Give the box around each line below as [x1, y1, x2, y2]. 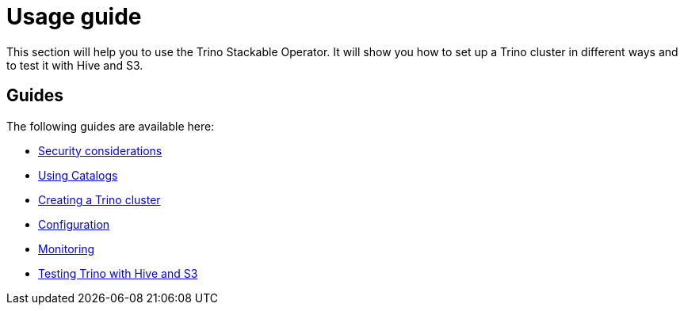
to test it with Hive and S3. [6, 58, 143, 72]
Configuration [38, 217, 110, 231]
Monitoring [38, 241, 95, 256]
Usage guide [6, 3, 142, 30]
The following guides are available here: [6, 119, 215, 133]
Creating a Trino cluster [38, 192, 161, 207]
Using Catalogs [38, 168, 118, 182]
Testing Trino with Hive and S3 [38, 266, 198, 280]
